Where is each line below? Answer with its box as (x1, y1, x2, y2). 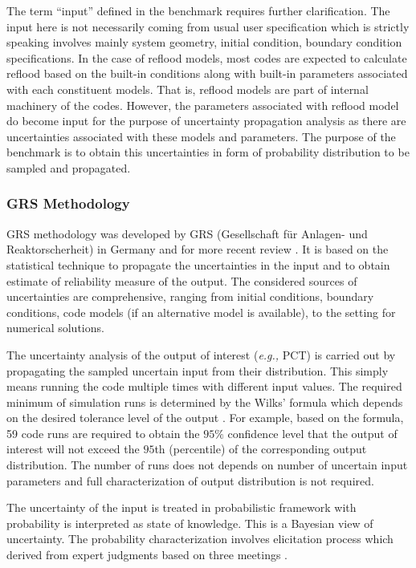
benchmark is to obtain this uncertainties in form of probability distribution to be (6, 144, 410, 160)
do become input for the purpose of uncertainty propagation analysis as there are (6, 112, 406, 129)
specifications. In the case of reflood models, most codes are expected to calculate (6, 49, 407, 66)
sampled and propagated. (6, 159, 131, 176)
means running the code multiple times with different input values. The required (6, 378, 402, 395)
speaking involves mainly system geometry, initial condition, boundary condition (6, 34, 402, 51)
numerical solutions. (6, 319, 104, 336)
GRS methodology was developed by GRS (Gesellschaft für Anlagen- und (6, 225, 368, 241)
